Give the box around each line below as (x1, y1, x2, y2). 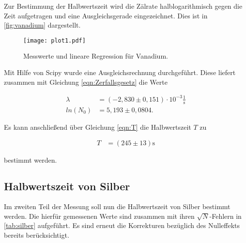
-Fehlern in (209, 211, 242, 221)
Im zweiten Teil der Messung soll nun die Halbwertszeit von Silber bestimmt (4, 201, 231, 212)
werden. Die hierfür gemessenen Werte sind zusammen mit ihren (4, 211, 195, 221)
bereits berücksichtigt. (4, 229, 69, 240)
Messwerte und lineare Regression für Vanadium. (23, 51, 168, 61)
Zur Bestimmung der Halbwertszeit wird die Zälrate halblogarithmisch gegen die (4, 1, 243, 11)
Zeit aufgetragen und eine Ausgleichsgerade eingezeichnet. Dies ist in (4, 10, 208, 20)
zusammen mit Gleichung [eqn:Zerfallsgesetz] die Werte (4, 76, 168, 87)
